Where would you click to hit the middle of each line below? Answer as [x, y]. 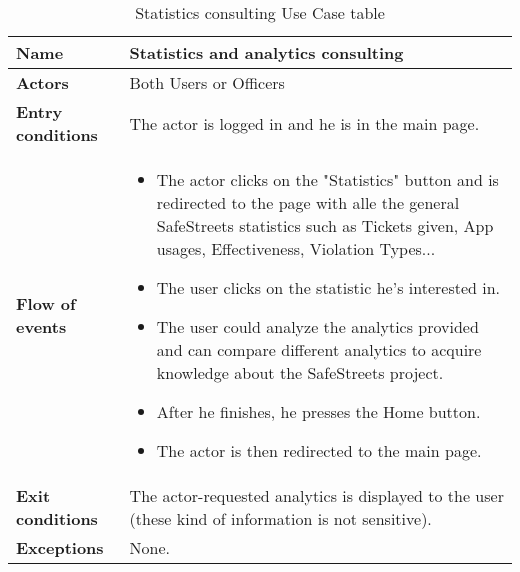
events [41, 326]
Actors [42, 82]
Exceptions [60, 547]
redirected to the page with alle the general [308, 202]
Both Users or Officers [207, 82]
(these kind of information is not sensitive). [280, 518]
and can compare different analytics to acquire [319, 349]
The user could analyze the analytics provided [317, 326]
